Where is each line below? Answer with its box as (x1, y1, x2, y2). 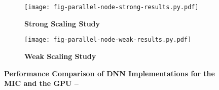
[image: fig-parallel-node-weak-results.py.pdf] (24, 36, 192, 44)
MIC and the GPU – (4, 78, 79, 88)
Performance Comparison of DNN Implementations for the (4, 68, 215, 78)
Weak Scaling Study (24, 50, 96, 61)
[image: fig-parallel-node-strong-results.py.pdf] (24, 4, 199, 11)
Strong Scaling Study (24, 18, 100, 28)
